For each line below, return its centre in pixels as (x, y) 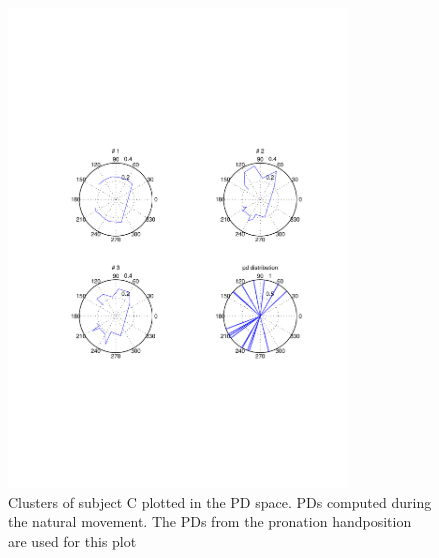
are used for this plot (72, 540)
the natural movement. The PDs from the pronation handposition (210, 521)
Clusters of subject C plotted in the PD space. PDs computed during (220, 501)
